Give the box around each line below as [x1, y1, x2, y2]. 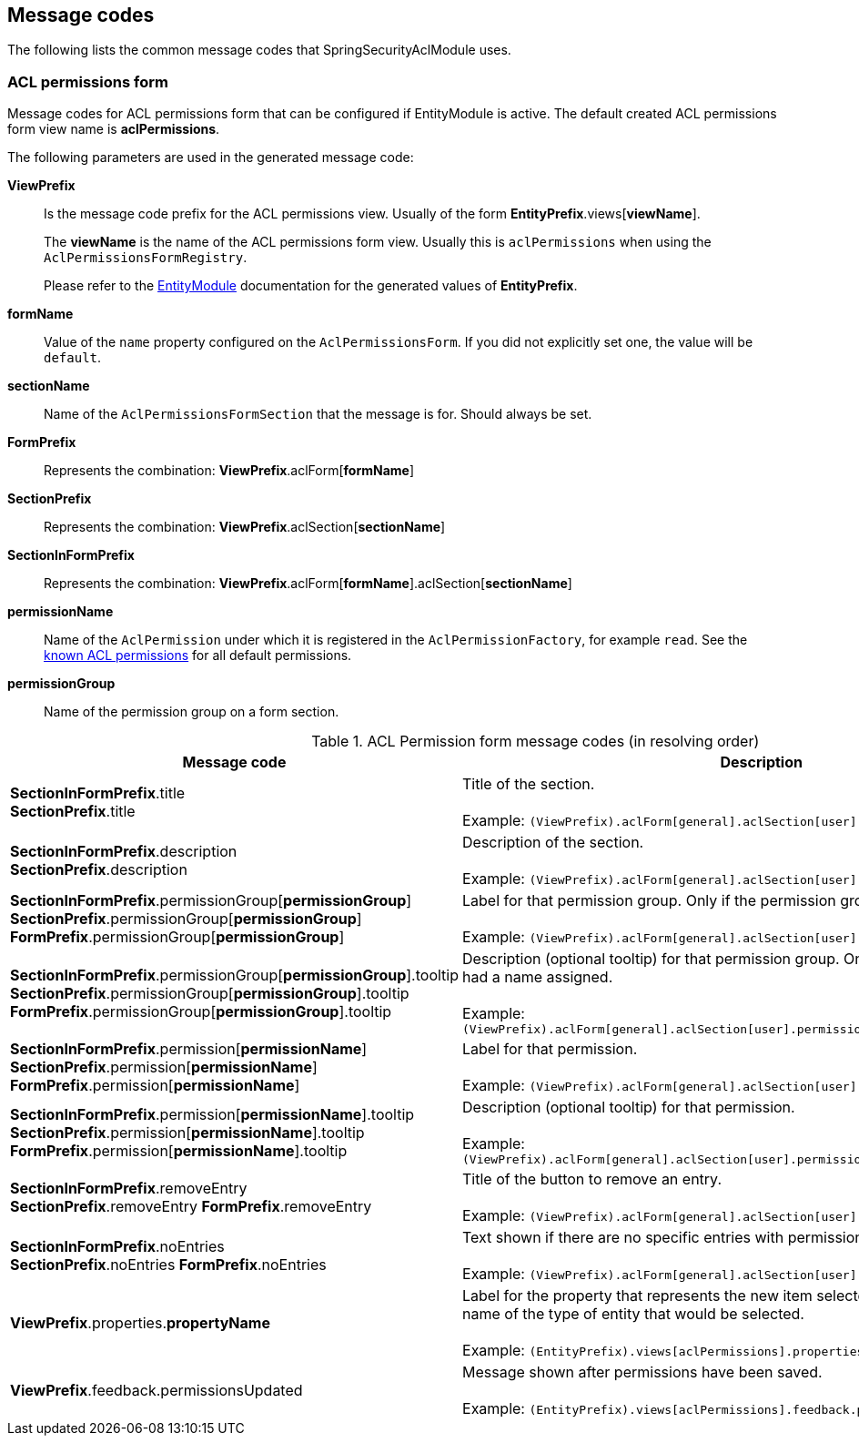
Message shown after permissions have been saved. [462, 1363, 823, 1382]
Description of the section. [462, 833, 644, 852]
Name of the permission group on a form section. [44, 704, 339, 720]
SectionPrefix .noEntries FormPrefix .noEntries [10, 1255, 327, 1275]
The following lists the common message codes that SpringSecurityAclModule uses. [7, 42, 511, 58]
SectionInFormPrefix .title [10, 784, 186, 803]
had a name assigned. [462, 968, 613, 987]
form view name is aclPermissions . [7, 121, 220, 137]
